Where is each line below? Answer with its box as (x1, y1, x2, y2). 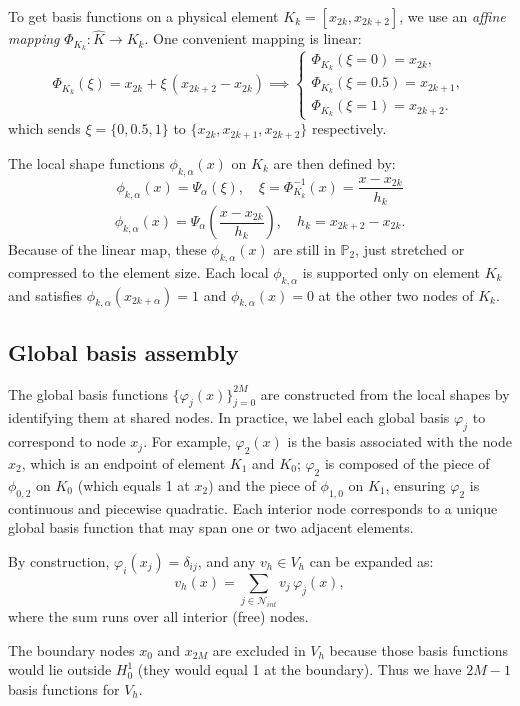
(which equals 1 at (77, 474, 190, 495)
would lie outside (8, 659, 112, 680)
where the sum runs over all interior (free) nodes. (8, 606, 309, 627)
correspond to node (8, 431, 126, 452)
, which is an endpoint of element (21, 453, 226, 474)
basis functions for (8, 678, 120, 699)
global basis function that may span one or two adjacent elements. (8, 517, 414, 538)
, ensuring (385, 474, 446, 495)
